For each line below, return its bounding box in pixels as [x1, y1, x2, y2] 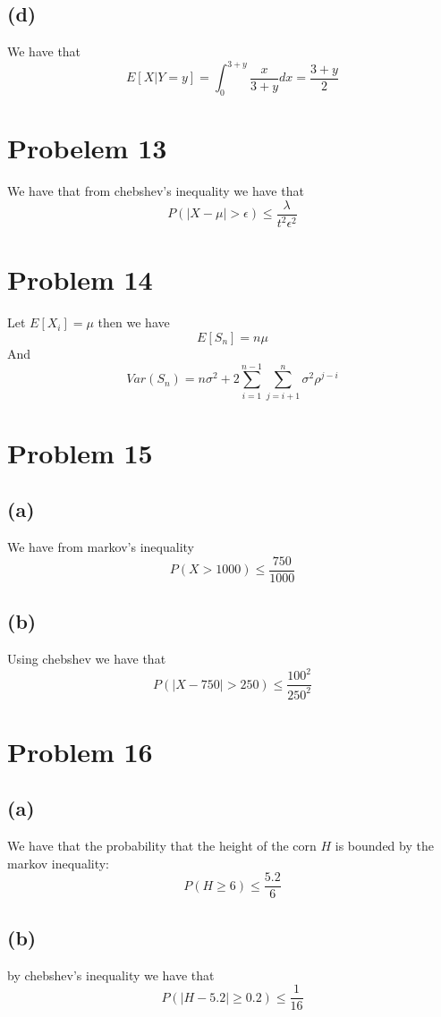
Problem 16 [7, 733, 153, 769]
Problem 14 [7, 261, 153, 298]
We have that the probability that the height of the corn [7, 836, 317, 855]
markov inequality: [7, 853, 110, 872]
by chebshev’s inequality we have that [7, 965, 215, 984]
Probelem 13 [7, 130, 167, 166]
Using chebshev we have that [7, 649, 166, 668]
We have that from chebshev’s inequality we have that [7, 182, 304, 200]
